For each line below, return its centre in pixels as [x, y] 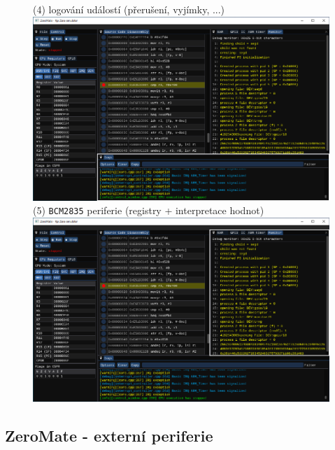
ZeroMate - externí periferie [109, 436]
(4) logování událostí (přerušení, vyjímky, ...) [129, 9]
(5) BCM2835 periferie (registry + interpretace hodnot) [149, 210]
